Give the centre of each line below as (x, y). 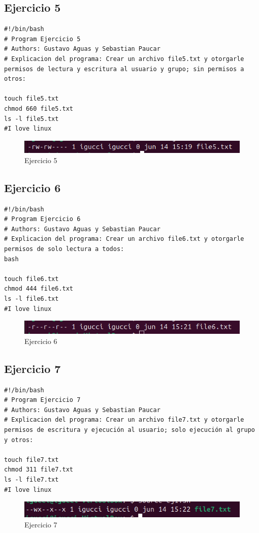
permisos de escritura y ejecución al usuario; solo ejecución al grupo (129, 430)
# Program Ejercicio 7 (42, 400)
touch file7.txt (31, 460)
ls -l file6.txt (31, 299)
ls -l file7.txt (31, 479)
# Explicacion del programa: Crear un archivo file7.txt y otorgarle (124, 420)
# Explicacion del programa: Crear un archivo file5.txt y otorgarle (124, 59)
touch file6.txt (31, 279)
